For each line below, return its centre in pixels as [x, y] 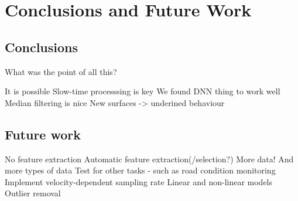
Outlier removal [33, 193]
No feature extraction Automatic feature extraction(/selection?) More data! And [149, 159]
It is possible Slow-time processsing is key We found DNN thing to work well [143, 91]
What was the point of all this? [61, 71]
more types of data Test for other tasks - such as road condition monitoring [140, 170]
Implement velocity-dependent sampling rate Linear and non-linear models [139, 181]
